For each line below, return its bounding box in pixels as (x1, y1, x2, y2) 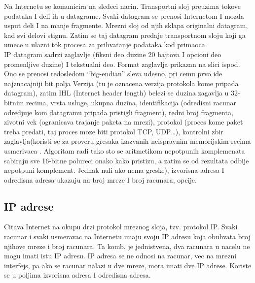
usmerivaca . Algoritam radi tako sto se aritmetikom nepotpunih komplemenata (4, 145, 245, 156)
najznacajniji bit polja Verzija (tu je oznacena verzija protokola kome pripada (4, 78, 239, 88)
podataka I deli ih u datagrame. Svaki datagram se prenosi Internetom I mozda (4, 10, 244, 21)
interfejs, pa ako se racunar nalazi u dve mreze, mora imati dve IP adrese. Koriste (4, 260, 252, 270)
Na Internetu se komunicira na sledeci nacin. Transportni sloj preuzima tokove (4, 1, 241, 11)
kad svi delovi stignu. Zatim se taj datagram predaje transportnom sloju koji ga (4, 30, 246, 40)
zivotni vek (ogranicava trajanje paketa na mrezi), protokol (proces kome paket (4, 117, 243, 127)
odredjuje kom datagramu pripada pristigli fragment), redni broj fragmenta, (4, 107, 233, 117)
